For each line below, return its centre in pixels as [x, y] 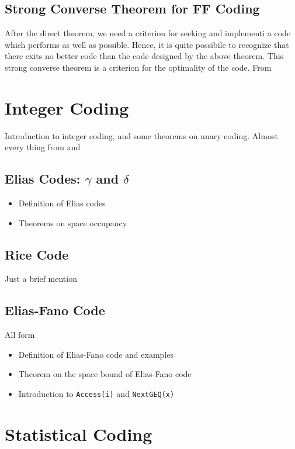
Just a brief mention [41, 279]
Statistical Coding [79, 434]
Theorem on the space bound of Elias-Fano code [105, 374]
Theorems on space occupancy [73, 222]
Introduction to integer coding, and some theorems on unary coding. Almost [141, 135]
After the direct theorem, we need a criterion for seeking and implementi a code [148, 33]
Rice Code [37, 254]
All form [20, 335]
